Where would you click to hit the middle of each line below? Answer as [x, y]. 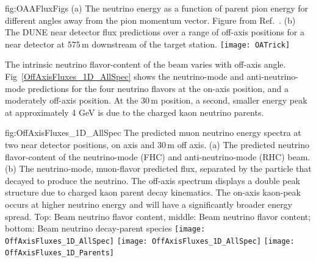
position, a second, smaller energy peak [234, 100]
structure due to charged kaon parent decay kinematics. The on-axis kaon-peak [153, 192]
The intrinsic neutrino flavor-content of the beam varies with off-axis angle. [145, 64]
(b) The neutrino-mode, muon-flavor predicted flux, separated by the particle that [158, 168]
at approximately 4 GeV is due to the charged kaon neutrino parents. [135, 112]
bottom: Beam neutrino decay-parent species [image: [105, 228]
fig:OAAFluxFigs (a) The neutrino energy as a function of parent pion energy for [157, 8]
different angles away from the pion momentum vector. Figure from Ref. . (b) [150, 20]
